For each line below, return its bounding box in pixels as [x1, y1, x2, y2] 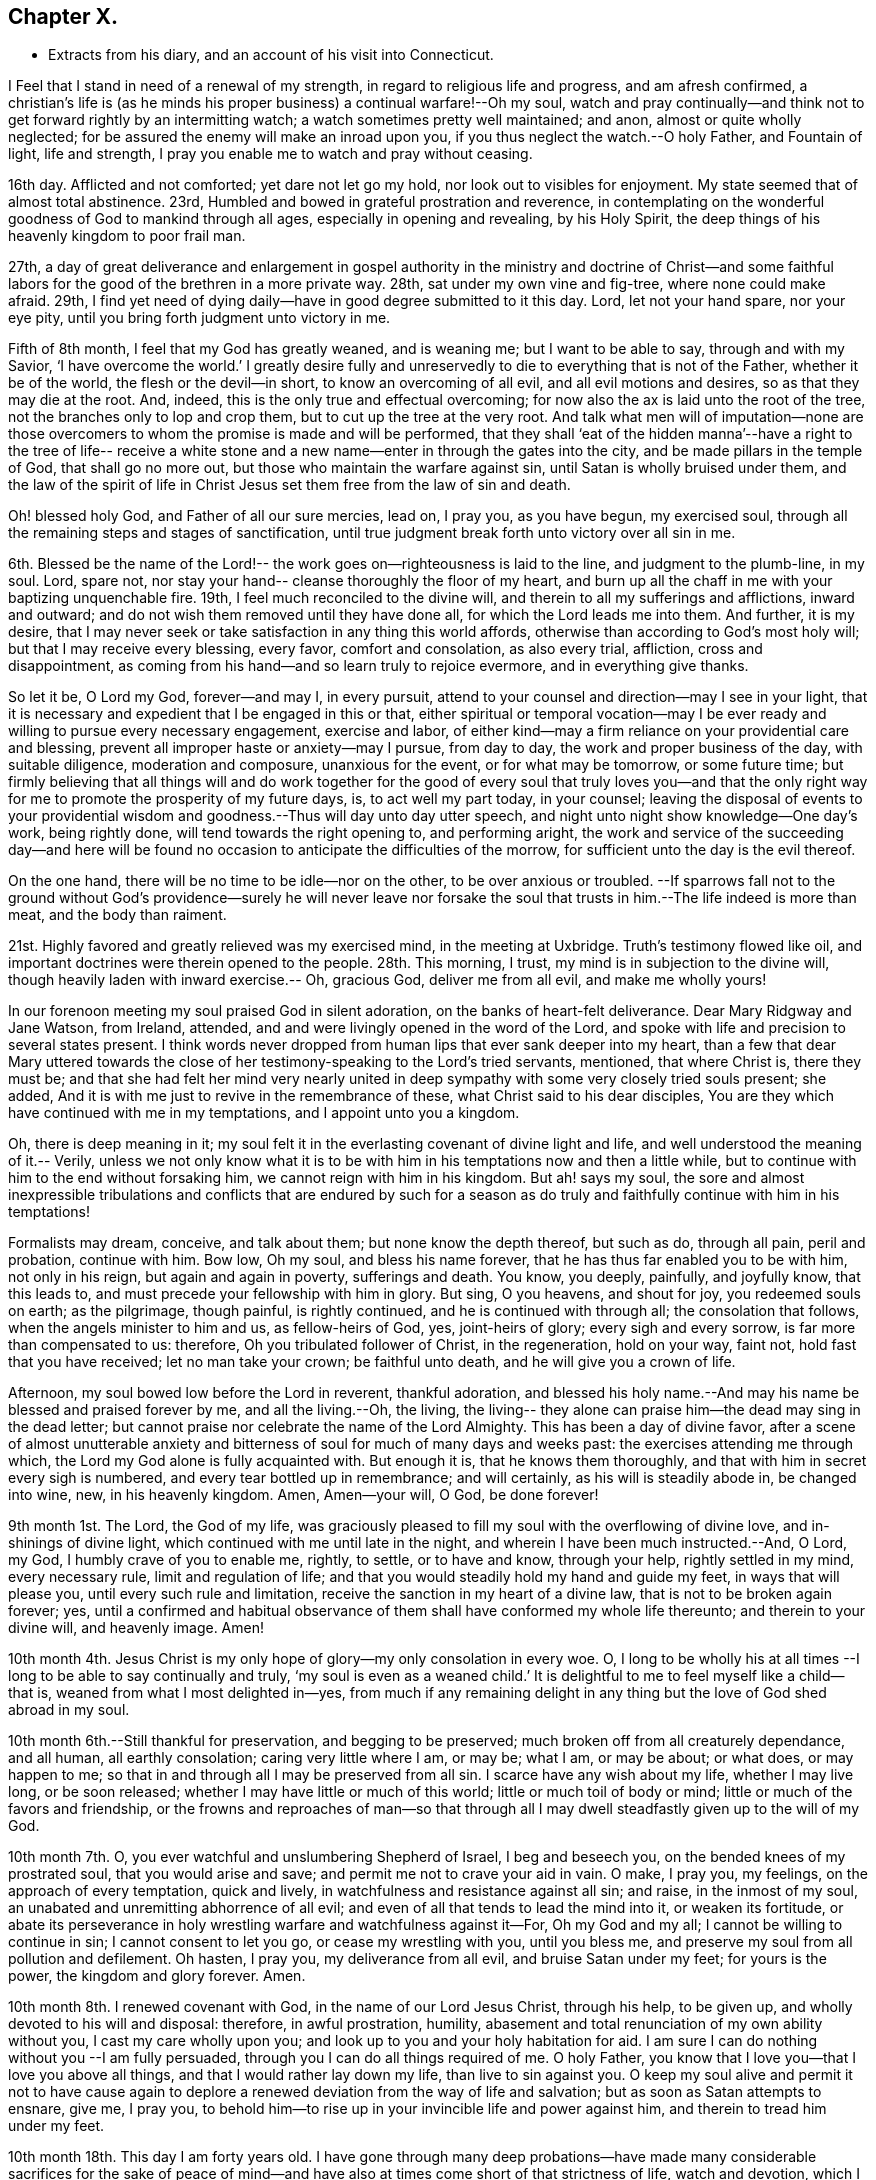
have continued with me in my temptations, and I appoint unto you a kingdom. [8, 1104, 520, 1122]
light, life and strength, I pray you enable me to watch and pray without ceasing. [8, 145, 533, 163]
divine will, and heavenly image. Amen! [8, 1619, 264, 1637]
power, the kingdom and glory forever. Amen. [8, 1967, 306, 1985]
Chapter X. [8, 4, 119, 29]
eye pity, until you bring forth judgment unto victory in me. [8, 309, 391, 327]
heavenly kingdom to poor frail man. [8, 227, 246, 245]
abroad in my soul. [8, 1701, 130, 1719]
